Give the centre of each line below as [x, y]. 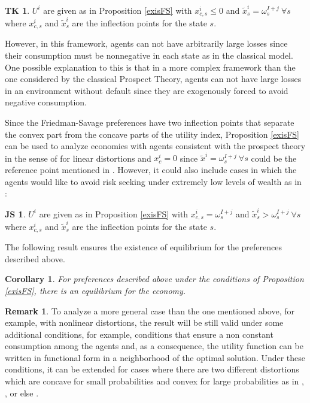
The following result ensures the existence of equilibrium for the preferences [143, 247]
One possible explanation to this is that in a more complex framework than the [150, 67]
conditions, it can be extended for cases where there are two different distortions [152, 369]
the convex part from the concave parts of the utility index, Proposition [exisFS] [152, 134]
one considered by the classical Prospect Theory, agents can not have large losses [153, 79]
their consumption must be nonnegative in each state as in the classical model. [149, 55]
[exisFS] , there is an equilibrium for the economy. [95, 290]
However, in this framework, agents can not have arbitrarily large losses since [146, 43]
